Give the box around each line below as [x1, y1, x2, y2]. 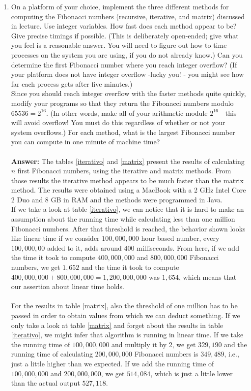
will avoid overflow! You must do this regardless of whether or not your [11, 117, 225, 128]
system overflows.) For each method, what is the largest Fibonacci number [11, 127, 235, 137]
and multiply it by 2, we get [112, 339, 196, 349]
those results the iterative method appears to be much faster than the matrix [11, 175, 244, 185]
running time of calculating [11, 349, 93, 359]
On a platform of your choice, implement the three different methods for [11, 1, 229, 11]
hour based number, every [141, 233, 220, 243]
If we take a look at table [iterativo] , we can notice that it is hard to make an [11, 204, 244, 214]
